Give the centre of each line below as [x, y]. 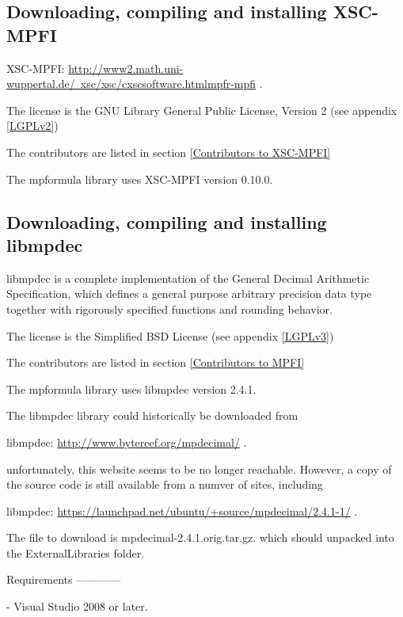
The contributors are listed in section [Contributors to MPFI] [156, 362]
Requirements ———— [64, 579]
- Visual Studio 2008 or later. [77, 606]
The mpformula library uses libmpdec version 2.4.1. [131, 388]
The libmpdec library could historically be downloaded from [152, 415]
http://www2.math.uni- [126, 68]
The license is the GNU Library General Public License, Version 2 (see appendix [202, 110]
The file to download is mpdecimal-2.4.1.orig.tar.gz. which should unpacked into [200, 537]
